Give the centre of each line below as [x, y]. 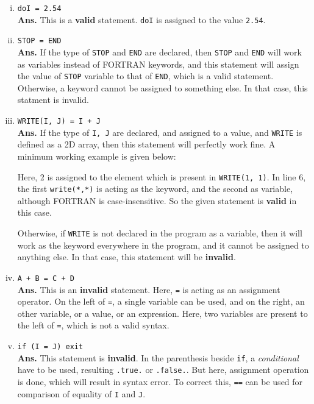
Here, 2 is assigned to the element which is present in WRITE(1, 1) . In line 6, [162, 176]
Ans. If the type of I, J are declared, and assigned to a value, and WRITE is [160, 132]
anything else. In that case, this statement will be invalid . [127, 257]
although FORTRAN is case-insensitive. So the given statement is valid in [157, 200]
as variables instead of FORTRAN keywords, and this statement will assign [158, 64]
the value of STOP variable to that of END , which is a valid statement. [145, 76]
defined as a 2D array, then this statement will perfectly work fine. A [146, 144]
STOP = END [39, 41]
